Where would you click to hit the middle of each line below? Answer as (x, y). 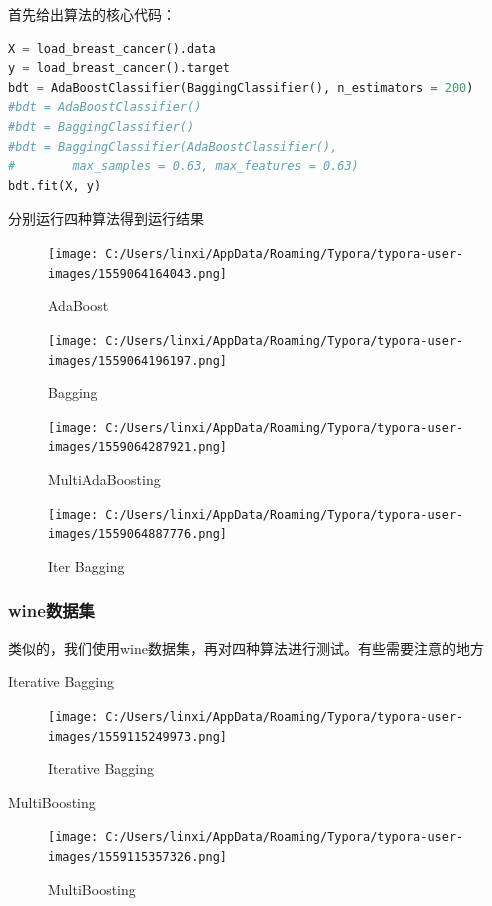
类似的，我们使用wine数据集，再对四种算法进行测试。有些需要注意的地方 (246, 647)
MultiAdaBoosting (104, 479)
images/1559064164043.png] (137, 273)
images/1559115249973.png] (137, 736)
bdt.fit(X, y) (55, 185)
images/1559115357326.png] (137, 857)
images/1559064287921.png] (137, 447)
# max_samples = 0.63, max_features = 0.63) (183, 166)
